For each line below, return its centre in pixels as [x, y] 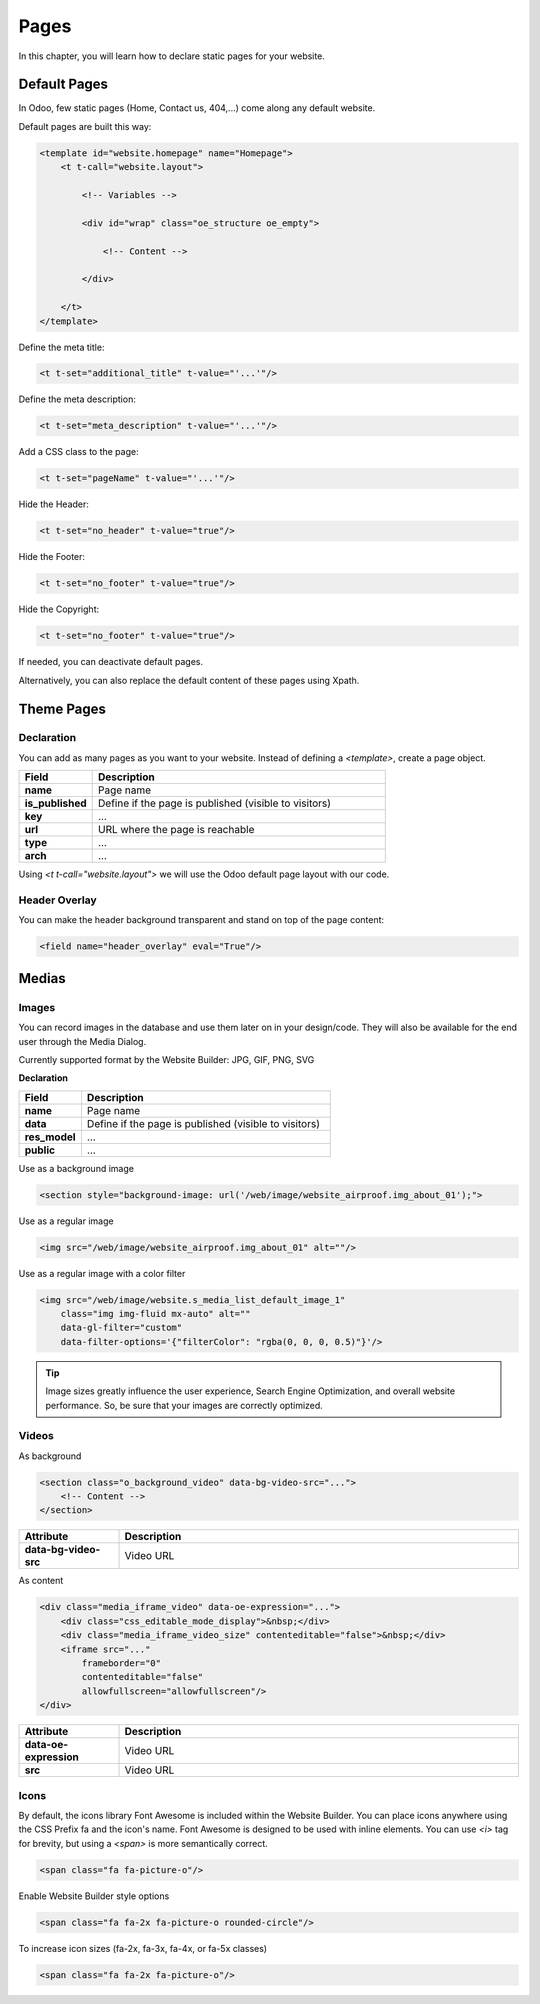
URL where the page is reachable [176, 830]
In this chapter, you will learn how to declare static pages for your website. [171, 56]
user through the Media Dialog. [82, 1041]
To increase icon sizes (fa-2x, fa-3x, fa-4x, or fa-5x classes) [143, 1948]
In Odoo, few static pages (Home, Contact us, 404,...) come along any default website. [197, 108]
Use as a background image [76, 1168]
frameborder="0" [121, 1663]
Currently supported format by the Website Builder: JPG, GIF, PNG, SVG [166, 1059]
